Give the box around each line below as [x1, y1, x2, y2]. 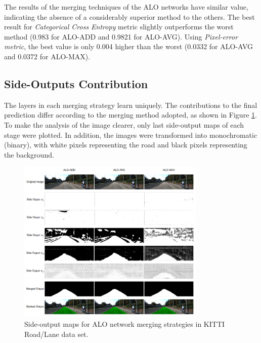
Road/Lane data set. [24, 328, 89, 339]
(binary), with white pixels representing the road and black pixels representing [4, 139, 247, 150]
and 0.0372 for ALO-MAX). [4, 51, 91, 61]
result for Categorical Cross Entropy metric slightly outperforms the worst [4, 21, 234, 32]
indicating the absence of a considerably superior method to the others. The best [4, 11, 255, 22]
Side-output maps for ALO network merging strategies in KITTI [24, 319, 225, 329]
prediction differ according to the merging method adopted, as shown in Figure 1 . [4, 109, 257, 120]
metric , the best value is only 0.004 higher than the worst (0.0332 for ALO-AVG [4, 41, 253, 52]
